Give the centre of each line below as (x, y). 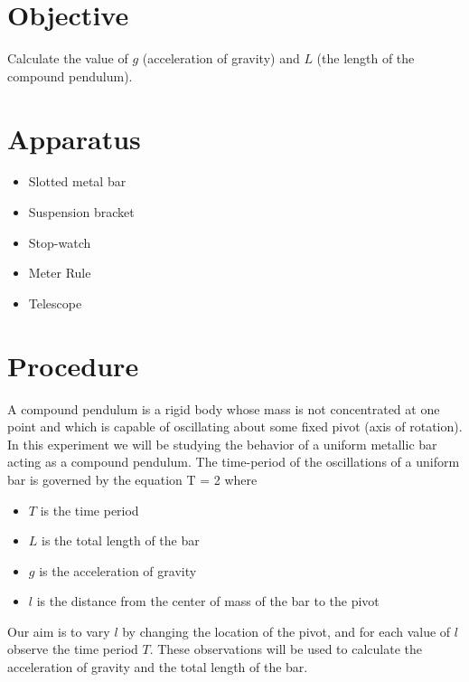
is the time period (89, 510)
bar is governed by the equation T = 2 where (132, 479)
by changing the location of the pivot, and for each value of (286, 631)
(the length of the (366, 58)
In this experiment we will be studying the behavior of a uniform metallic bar (222, 444)
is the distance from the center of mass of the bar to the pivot (208, 601)
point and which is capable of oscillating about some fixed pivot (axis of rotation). (235, 426)
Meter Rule (60, 273)
